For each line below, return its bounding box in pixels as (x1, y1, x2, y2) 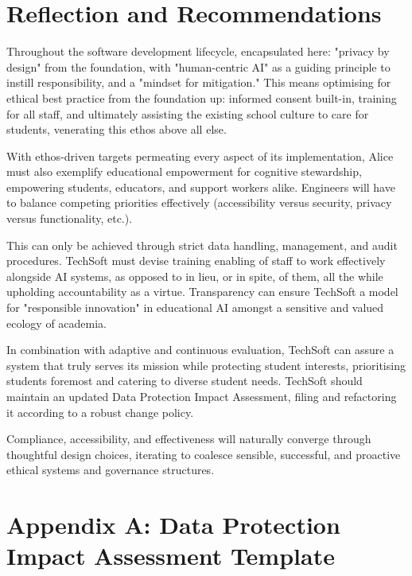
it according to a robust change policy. (6, 403, 194, 420)
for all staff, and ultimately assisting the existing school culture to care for (6, 105, 369, 122)
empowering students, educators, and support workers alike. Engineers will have (6, 178, 395, 195)
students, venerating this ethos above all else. (6, 121, 227, 138)
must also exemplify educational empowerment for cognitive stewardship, (6, 163, 362, 180)
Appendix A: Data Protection (6, 508, 340, 541)
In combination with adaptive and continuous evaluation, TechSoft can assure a (6, 341, 395, 358)
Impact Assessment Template (6, 539, 335, 572)
